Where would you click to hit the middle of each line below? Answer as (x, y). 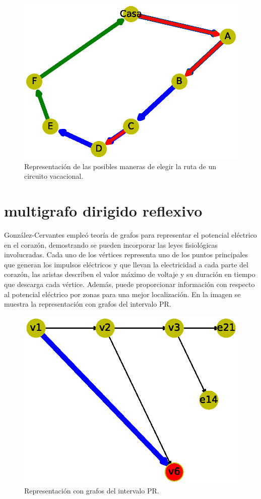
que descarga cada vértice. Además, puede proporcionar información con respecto (129, 284)
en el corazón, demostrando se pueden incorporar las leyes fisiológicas (111, 244)
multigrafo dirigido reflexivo (103, 211)
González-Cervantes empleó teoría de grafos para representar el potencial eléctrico (130, 234)
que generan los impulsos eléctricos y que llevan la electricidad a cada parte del (126, 264)
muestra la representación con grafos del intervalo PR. (88, 304)
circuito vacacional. (54, 176)
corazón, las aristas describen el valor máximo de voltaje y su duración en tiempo (130, 274)
